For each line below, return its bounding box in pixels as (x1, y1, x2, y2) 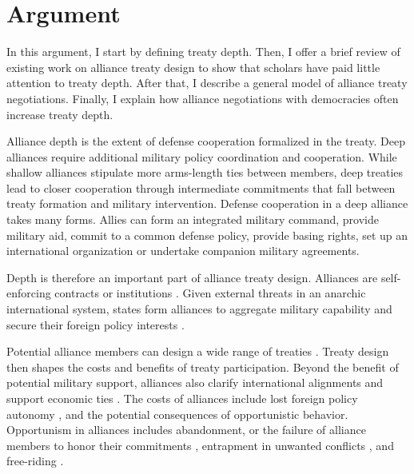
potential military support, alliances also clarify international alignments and (6, 374, 384, 391)
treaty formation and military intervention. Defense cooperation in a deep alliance (6, 195, 408, 212)
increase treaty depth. (6, 106, 113, 122)
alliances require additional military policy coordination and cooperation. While (6, 148, 397, 165)
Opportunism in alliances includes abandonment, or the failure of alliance (6, 421, 366, 438)
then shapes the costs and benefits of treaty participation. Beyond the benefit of (6, 358, 399, 375)
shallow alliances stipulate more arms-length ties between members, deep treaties (6, 164, 404, 181)
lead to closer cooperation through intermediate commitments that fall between (6, 179, 396, 196)
